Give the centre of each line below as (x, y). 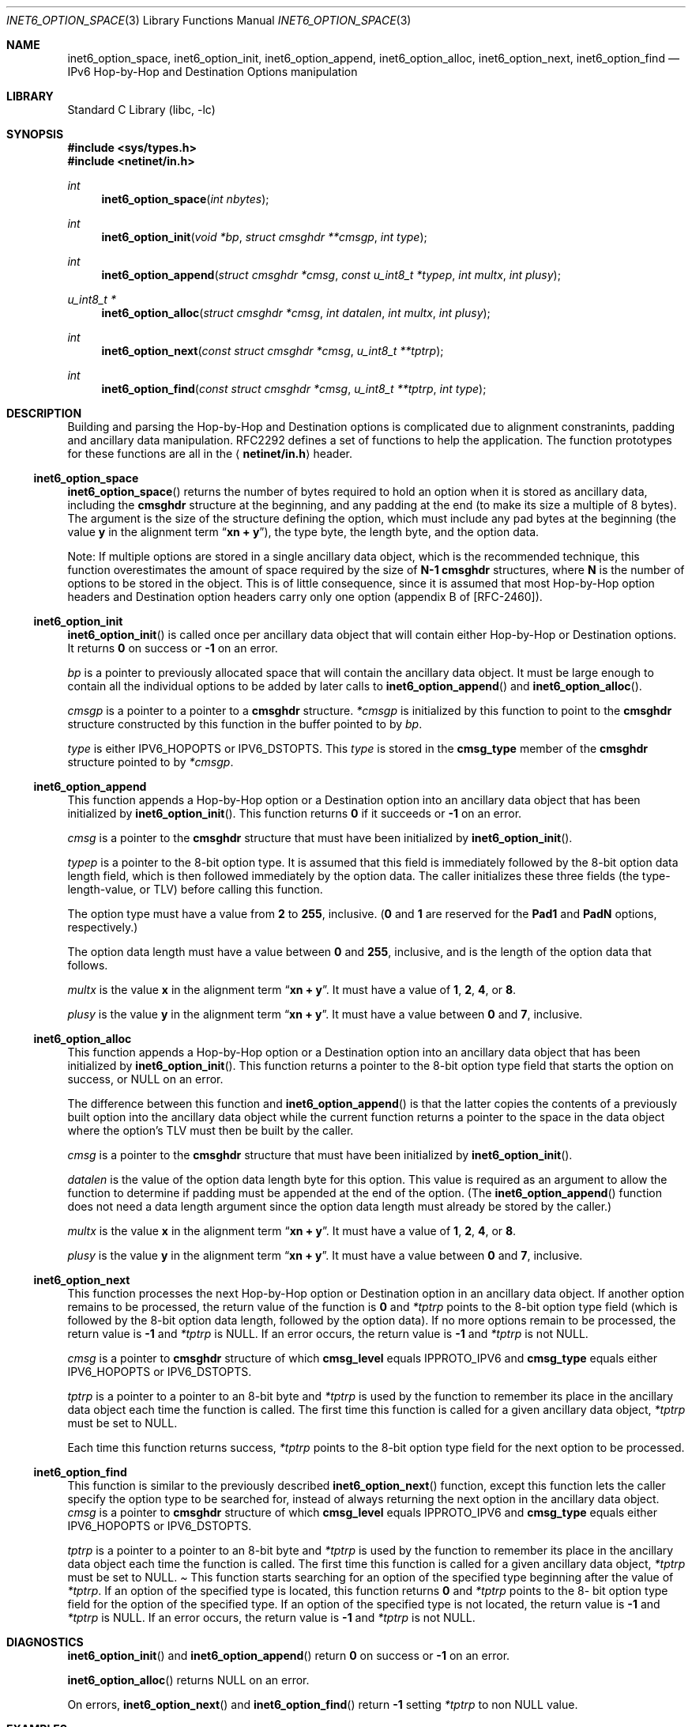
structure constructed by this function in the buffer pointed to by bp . (245, 724)
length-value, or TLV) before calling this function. (195, 889)
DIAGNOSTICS (45, 1642)
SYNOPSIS (35, 134)
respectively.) (103, 927)
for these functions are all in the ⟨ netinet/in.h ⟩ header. (210, 453)
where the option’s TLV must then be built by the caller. (211, 1130)
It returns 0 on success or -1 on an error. (173, 648)
